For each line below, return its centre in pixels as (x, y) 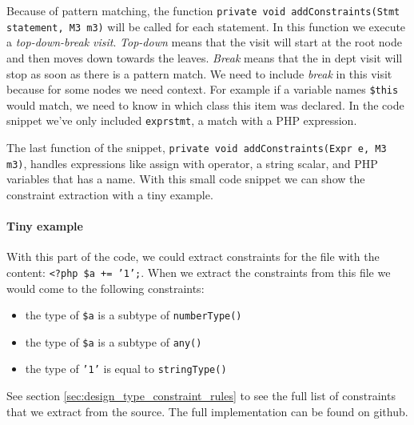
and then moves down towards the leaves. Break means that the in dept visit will (205, 57)
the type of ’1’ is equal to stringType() (126, 369)
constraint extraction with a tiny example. (110, 194)
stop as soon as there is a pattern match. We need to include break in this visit (199, 73)
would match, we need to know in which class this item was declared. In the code (205, 104)
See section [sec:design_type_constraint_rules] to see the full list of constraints (201, 396)
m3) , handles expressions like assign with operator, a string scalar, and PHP (192, 163)
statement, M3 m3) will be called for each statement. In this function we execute (206, 26)
